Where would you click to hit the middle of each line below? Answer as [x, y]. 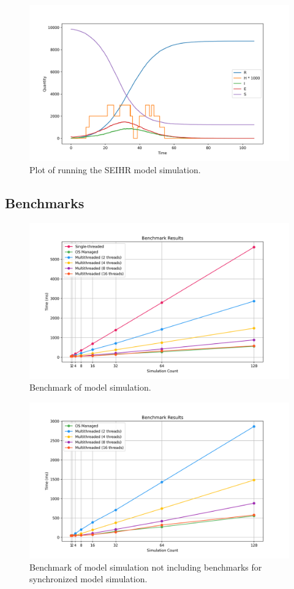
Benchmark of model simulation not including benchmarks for [146, 567]
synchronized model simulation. [89, 579]
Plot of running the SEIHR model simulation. [115, 169]
